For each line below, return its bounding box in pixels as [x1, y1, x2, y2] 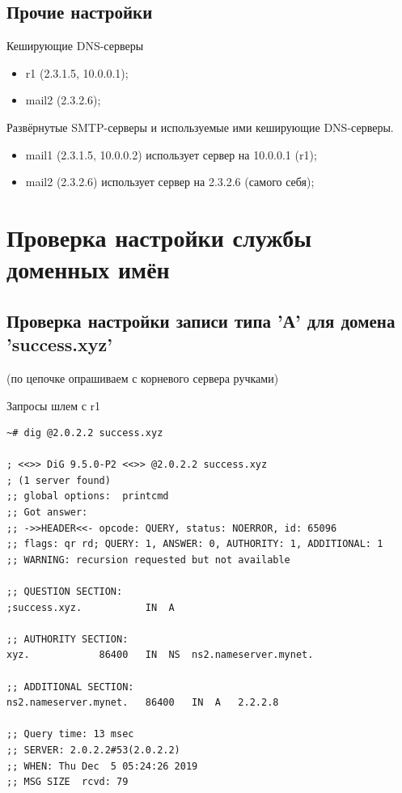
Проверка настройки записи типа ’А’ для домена [6, 307, 396, 333]
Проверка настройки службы [6, 220, 312, 253]
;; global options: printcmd [6, 490, 169, 503]
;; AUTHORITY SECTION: [6, 633, 129, 645]
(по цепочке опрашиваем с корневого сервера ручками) [6, 369, 279, 386]
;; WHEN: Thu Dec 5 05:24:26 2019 [6, 760, 198, 772]
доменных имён [6, 252, 170, 286]
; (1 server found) [6, 474, 111, 486]
